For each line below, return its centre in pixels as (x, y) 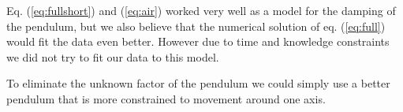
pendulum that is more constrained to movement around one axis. (166, 98)
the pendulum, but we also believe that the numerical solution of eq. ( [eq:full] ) (196, 26)
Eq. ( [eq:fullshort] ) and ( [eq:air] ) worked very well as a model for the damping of (201, 10)
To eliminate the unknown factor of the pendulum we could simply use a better (198, 83)
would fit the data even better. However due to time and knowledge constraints (198, 41)
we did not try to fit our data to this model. (113, 56)
